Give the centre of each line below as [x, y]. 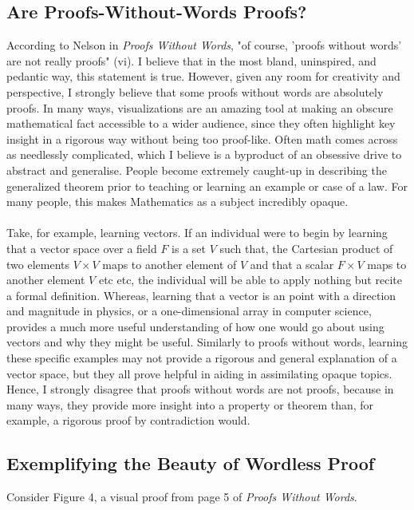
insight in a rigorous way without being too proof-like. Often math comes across [202, 138]
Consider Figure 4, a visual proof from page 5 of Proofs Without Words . [182, 497]
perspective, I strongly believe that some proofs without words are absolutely [195, 91]
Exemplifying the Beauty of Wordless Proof [191, 463]
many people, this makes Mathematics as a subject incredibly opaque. [177, 202]
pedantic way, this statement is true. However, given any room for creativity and [203, 76]
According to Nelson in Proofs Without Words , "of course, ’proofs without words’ [204, 45]
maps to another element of [170, 264]
